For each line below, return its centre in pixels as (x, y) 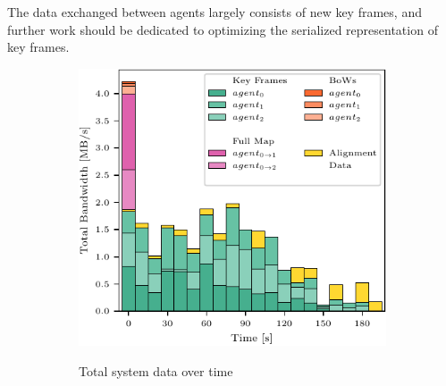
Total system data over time (156, 370)
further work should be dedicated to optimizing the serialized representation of (223, 29)
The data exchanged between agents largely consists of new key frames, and (215, 12)
